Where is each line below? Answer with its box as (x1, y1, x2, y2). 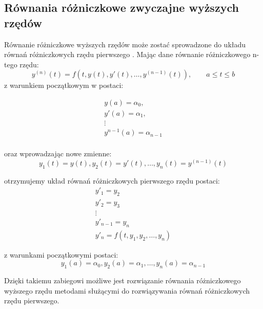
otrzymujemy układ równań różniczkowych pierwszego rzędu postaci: (4, 175, 220, 186)
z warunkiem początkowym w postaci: (4, 80, 124, 90)
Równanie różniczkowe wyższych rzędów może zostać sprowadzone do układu (4, 39, 246, 49)
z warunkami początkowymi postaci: (4, 249, 118, 260)
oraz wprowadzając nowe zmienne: (4, 148, 112, 159)
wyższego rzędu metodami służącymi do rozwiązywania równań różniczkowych (4, 285, 250, 296)
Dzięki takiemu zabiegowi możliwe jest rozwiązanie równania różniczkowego (4, 275, 241, 286)
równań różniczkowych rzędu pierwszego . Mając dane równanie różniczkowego (4, 49, 251, 60)
